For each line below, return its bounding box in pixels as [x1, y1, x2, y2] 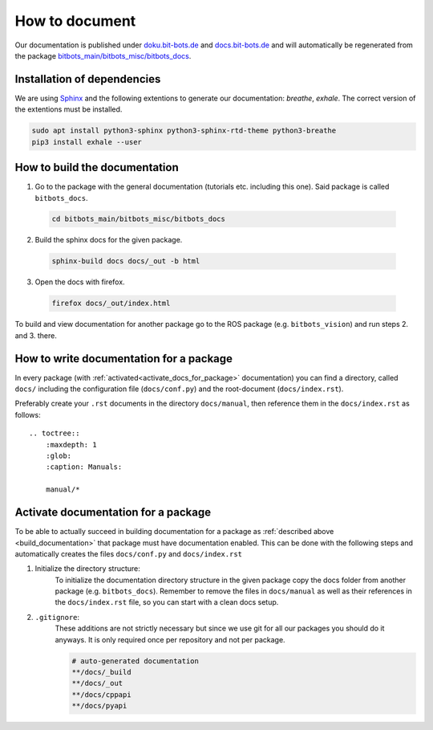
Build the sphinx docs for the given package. [34, 235, 183, 245]
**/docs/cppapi [71, 690, 132, 699]
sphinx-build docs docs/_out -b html [51, 257, 200, 266]
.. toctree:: [29, 429, 80, 438]
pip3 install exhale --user [31, 137, 142, 146]
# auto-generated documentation [71, 656, 200, 666]
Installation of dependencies [14, 72, 161, 86]
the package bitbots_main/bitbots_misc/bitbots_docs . [14, 51, 192, 60]
